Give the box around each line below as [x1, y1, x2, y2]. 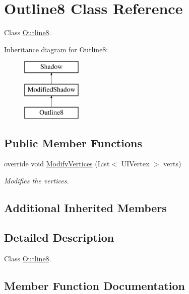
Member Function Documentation [4, 277, 185, 293]
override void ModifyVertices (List [4, 158, 110, 169]
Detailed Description [4, 229, 114, 245]
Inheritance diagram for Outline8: [4, 44, 108, 54]
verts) [163, 158, 181, 169]
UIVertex [121, 158, 150, 169]
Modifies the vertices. [4, 175, 69, 186]
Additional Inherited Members [4, 200, 167, 216]
